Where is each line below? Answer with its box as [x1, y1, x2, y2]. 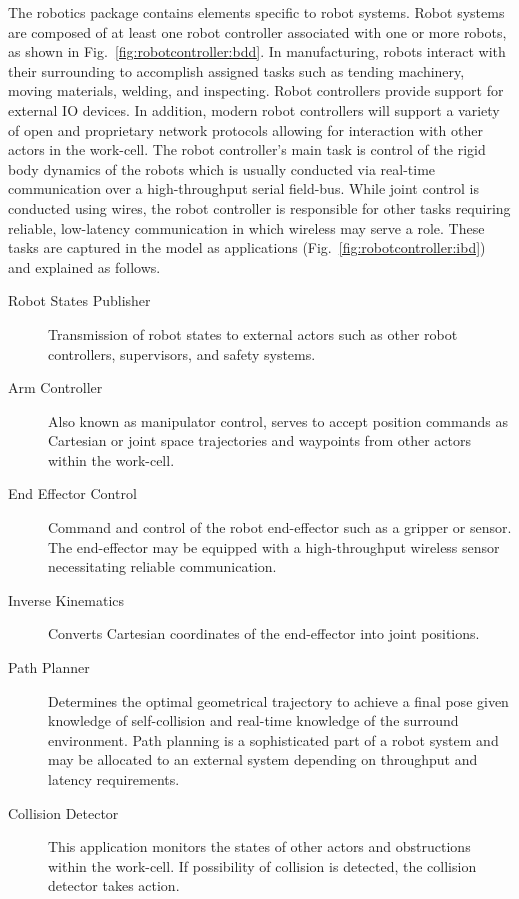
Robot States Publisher [8, 290, 151, 311]
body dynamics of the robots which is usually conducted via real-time [8, 158, 436, 179]
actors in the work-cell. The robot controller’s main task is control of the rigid [8, 139, 486, 160]
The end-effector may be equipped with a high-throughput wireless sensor [48, 536, 500, 557]
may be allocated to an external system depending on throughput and [48, 749, 478, 770]
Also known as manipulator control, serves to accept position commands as [48, 410, 508, 431]
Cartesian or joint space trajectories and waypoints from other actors [48, 430, 471, 451]
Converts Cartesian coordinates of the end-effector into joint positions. [48, 623, 480, 644]
